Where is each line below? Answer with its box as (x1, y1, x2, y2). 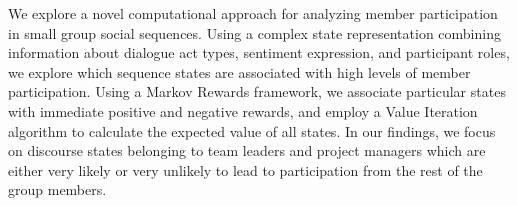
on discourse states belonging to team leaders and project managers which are (8, 140, 486, 161)
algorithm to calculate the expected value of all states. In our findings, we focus (8, 120, 496, 141)
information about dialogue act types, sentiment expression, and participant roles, (8, 42, 510, 63)
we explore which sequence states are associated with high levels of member (8, 61, 471, 82)
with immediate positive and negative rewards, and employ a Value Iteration (8, 100, 478, 121)
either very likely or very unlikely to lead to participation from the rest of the (8, 159, 483, 180)
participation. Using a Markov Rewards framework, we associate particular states (8, 81, 506, 102)
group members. (8, 179, 107, 200)
